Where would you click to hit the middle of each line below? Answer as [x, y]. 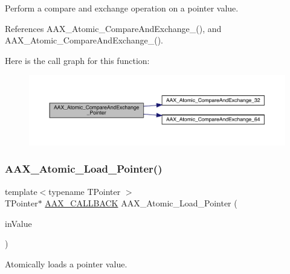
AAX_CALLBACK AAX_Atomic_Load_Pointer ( [141, 203]
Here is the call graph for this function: [77, 60]
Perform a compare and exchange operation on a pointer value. [122, 8]
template [21, 191]
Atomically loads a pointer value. [66, 263]
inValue [18, 223]
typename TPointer [85, 191]
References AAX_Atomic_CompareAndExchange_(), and [113, 28]
